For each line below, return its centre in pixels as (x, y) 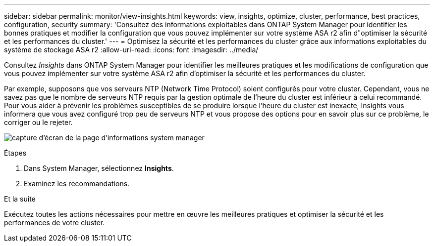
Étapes (15, 153)
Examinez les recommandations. (77, 184)
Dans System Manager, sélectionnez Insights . (99, 168)
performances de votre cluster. (54, 223)
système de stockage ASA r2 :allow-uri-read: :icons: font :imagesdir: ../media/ (131, 50)
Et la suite (20, 199)
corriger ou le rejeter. (38, 122)
